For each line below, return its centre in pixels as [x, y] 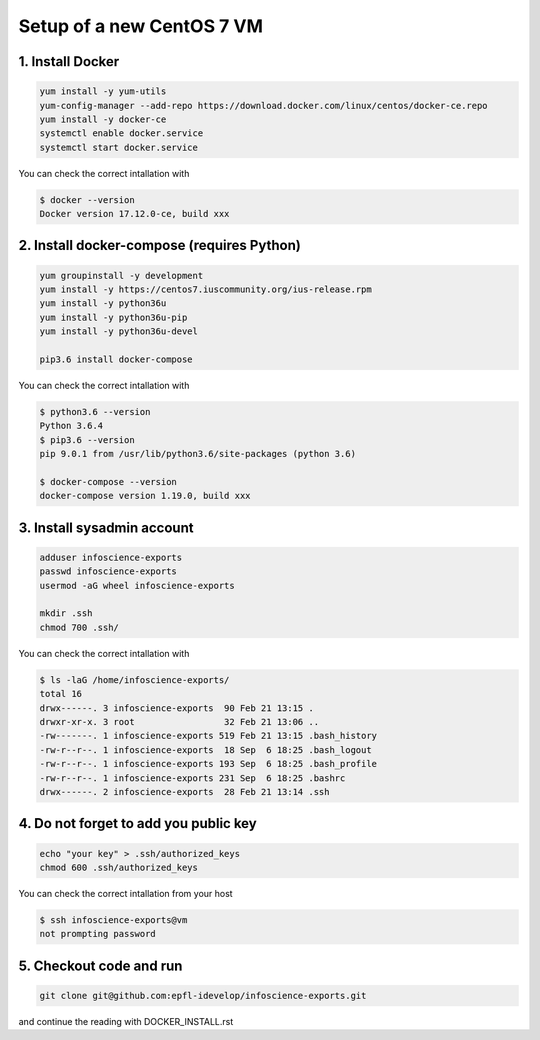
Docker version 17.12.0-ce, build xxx [134, 214]
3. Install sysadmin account [106, 527]
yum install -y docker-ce [103, 119]
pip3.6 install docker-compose [116, 359]
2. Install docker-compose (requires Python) [160, 245]
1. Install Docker [69, 61]
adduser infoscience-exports [111, 557]
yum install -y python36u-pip [113, 317]
